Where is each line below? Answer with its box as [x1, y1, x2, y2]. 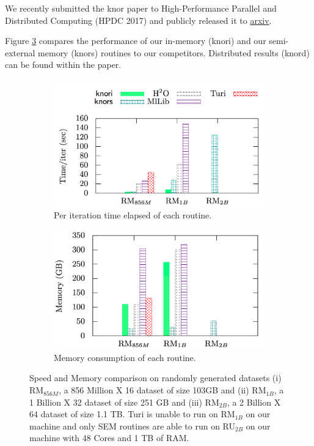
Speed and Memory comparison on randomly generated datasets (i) [29, 371, 282, 384]
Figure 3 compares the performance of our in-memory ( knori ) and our [5, 34, 266, 47]
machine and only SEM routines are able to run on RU [29, 419, 235, 432]
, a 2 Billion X [227, 395, 281, 408]
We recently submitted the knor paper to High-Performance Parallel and [5, 2, 277, 14]
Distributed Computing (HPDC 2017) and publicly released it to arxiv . [5, 13, 272, 26]
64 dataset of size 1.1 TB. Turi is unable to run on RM [29, 407, 235, 420]
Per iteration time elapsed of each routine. [54, 208, 212, 221]
